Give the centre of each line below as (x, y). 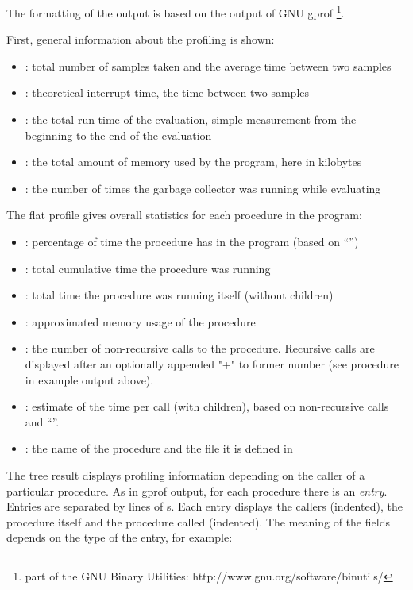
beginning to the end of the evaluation (118, 135)
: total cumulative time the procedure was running (148, 268)
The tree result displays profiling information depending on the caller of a (186, 474)
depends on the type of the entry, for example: (120, 537)
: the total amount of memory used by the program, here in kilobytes (193, 162)
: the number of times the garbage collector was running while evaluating (203, 188)
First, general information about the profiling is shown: (141, 39)
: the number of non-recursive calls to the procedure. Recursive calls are (200, 348)
